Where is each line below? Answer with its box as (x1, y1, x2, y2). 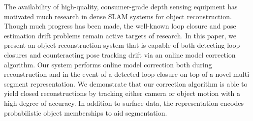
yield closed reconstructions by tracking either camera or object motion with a (4, 88, 240, 98)
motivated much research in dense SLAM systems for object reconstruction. (4, 11, 232, 21)
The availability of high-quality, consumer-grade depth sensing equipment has (4, 1, 238, 11)
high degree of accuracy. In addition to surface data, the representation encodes (4, 97, 244, 108)
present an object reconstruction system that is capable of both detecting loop (4, 40, 240, 50)
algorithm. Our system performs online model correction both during (4, 59, 212, 69)
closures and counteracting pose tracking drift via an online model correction (4, 49, 236, 60)
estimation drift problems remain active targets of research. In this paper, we (4, 30, 236, 40)
